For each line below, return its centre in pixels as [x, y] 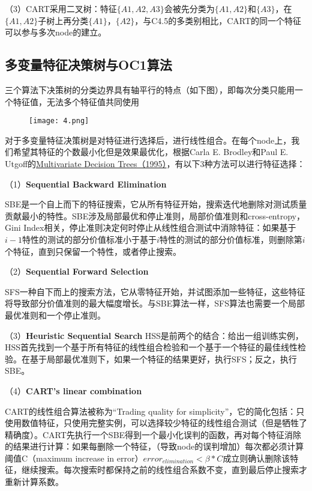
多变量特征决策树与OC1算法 [88, 65]
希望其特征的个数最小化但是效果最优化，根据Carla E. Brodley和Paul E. [151, 152]
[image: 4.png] [59, 121]
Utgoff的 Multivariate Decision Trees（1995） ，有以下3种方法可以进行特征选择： [155, 164]
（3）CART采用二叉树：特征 [61, 8]
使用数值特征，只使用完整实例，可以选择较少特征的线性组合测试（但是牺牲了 [156, 423]
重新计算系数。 [34, 482]
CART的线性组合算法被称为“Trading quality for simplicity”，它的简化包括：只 [155, 411]
